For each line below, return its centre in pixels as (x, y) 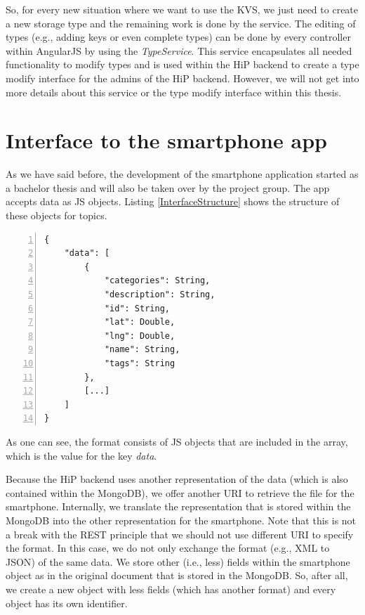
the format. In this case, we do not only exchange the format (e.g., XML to (168, 548)
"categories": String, (157, 281)
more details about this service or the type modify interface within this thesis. (174, 92)
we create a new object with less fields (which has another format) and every (171, 589)
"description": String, (160, 295)
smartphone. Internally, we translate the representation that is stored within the (178, 506)
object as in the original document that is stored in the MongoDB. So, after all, (177, 575)
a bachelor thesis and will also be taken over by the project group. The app (168, 187)
